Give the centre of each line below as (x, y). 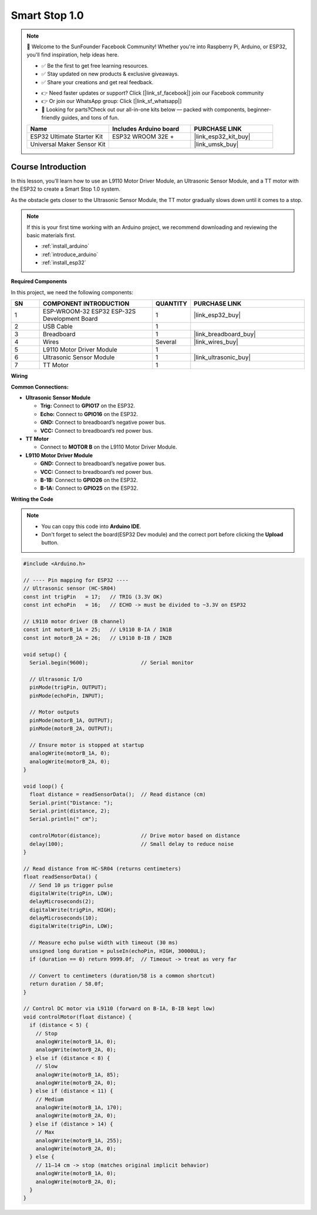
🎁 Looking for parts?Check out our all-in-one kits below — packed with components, (144, 109)
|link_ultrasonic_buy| (222, 357)
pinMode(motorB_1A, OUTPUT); (72, 720)
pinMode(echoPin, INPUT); (67, 696)
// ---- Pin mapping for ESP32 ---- (76, 580)
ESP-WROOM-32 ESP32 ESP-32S (89, 311)
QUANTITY (171, 304)
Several (166, 342)
